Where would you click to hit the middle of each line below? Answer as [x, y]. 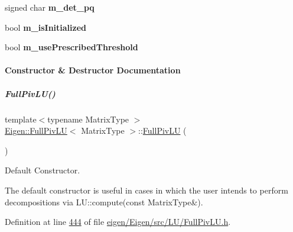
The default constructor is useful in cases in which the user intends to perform [146, 190]
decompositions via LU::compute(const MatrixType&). [104, 202]
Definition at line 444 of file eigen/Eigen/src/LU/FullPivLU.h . [118, 222]
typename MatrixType [88, 119]
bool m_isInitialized [46, 27]
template [21, 119]
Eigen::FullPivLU [36, 130]
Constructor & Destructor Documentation [93, 70]
